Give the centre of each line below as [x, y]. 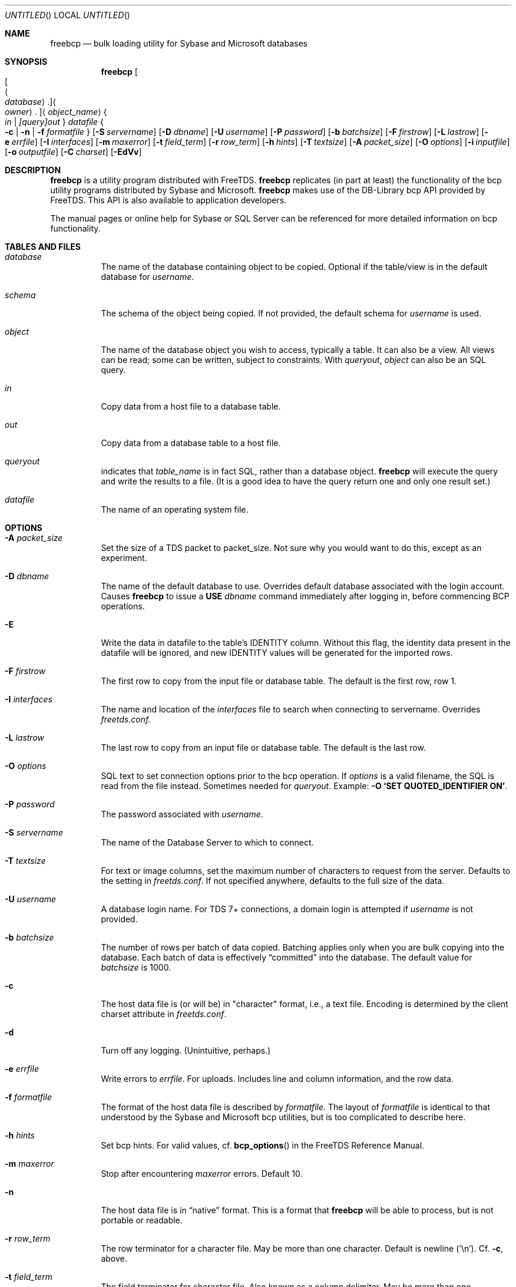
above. [114, 1258]
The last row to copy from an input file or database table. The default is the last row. [263, 748]
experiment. [124, 558]
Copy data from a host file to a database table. [191, 406]
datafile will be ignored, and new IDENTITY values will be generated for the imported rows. [277, 653]
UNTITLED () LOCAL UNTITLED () [67, 15]
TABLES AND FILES [43, 247]
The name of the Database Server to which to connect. [207, 842]
